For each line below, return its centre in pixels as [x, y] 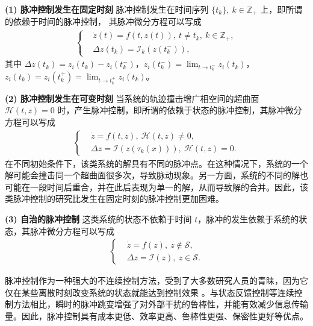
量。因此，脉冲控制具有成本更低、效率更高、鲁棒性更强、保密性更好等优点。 [156, 315]
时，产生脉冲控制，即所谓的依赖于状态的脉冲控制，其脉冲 [171, 110]
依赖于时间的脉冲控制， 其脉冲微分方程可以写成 [107, 21]
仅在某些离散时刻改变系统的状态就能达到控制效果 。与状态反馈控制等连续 [150, 292]
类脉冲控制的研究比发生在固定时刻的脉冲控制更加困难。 [114, 199]
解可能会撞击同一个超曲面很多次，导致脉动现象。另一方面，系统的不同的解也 [156, 175]
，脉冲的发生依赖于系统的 [248, 218]
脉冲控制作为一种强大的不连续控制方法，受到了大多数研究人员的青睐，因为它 [156, 281]
